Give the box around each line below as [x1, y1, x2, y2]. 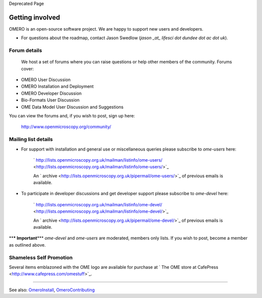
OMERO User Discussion [21, 77, 71, 83]
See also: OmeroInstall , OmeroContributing [9, 287, 95, 293]
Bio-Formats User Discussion [21, 97, 80, 103]
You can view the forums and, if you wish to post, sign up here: [9, 113, 135, 118]
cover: [21, 66, 34, 71]
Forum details [9, 47, 42, 54]
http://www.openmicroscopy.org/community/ [21, 124, 112, 130]
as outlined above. [9, 242, 46, 248]
